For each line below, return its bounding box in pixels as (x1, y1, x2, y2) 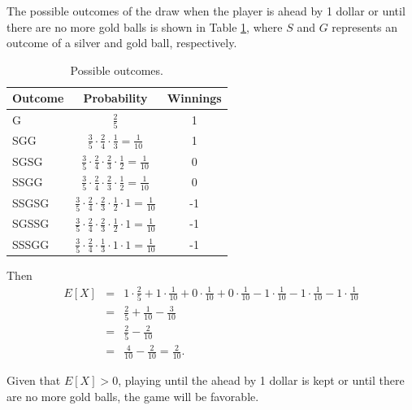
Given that (7, 371, 61, 388)
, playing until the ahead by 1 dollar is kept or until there (118, 371, 405, 388)
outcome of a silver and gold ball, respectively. (7, 34, 237, 51)
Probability (83, 89, 148, 107)
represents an (332, 18, 398, 35)
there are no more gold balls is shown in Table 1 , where (7, 18, 283, 35)
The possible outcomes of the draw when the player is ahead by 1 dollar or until (7, 2, 405, 19)
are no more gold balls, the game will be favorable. (7, 387, 259, 404)
